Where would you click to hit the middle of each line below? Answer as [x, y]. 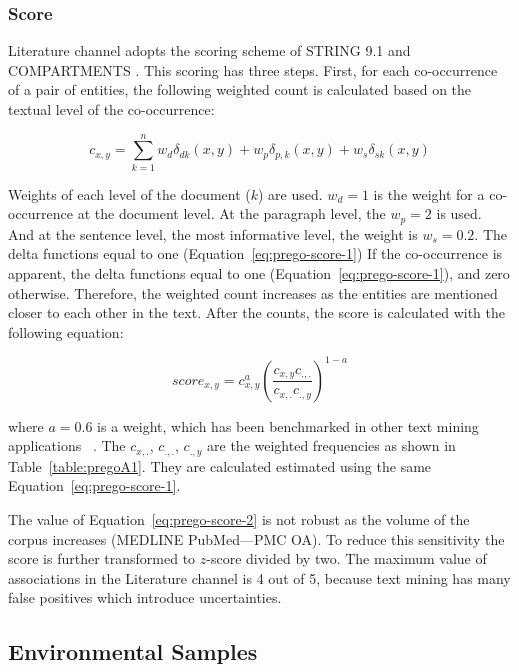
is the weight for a [429, 193]
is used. [459, 213]
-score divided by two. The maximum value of [346, 558]
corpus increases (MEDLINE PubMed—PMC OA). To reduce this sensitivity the [256, 538]
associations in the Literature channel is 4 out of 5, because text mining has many [259, 577]
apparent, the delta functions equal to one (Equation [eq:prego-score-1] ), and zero [259, 272]
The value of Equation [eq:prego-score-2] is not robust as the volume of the [239, 519]
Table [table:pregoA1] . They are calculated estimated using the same [220, 465]
